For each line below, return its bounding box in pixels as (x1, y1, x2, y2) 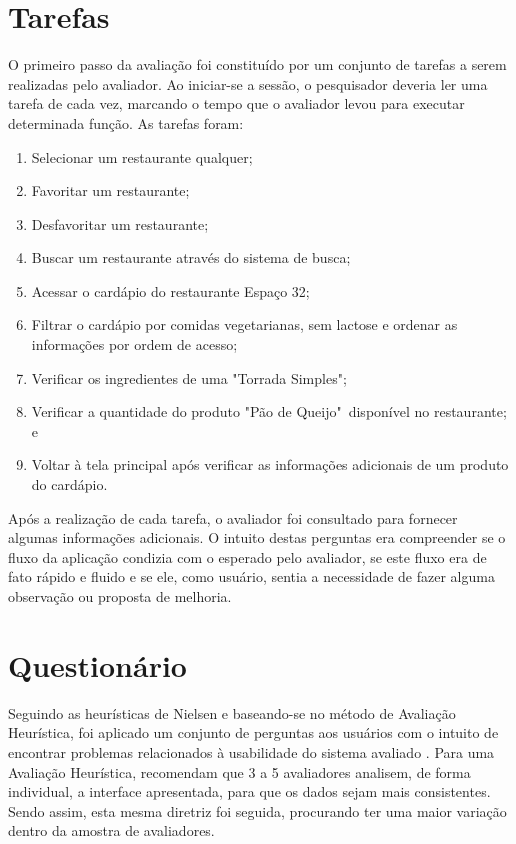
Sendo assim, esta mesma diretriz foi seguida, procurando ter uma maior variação (8, 800, 507, 821)
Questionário (8, 644, 187, 685)
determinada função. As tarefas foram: (8, 112, 244, 133)
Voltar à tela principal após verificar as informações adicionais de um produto (31, 454, 509, 475)
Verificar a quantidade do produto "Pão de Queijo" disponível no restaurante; (31, 401, 507, 422)
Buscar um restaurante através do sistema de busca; (31, 247, 351, 268)
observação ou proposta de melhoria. (8, 586, 232, 606)
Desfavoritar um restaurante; (31, 213, 209, 234)
